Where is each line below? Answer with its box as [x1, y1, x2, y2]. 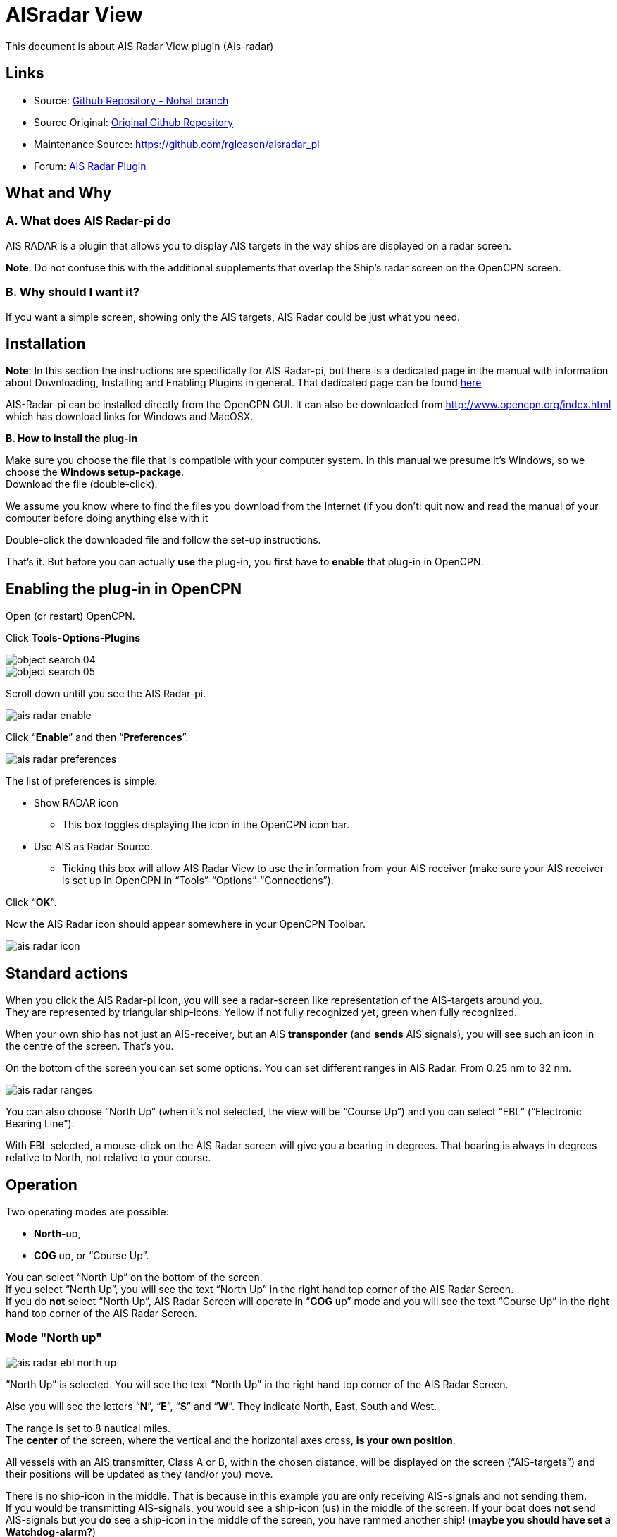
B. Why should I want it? [6, 285, 139, 300]
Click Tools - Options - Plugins [6, 632, 141, 644]
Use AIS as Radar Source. [34, 840, 153, 853]
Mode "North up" [6, 1330, 103, 1345]
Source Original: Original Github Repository [34, 116, 234, 128]
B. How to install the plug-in [6, 432, 138, 445]
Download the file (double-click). [6, 478, 158, 491]
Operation [6, 1175, 77, 1194]
